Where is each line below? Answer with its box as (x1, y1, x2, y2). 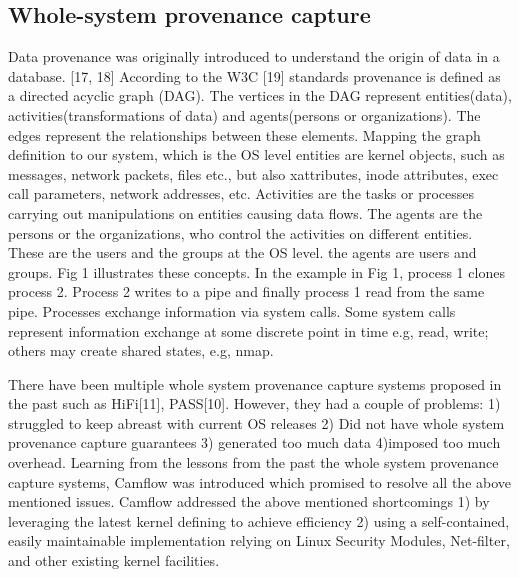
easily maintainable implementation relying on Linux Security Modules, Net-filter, (8, 530, 510, 551)
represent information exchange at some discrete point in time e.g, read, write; (8, 320, 489, 341)
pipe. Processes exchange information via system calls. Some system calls (8, 300, 456, 321)
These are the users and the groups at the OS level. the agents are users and (8, 242, 477, 263)
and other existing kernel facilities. (8, 550, 220, 571)
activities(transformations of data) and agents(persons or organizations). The (8, 104, 481, 125)
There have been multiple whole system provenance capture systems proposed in (8, 373, 502, 394)
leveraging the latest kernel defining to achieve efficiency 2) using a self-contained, (8, 510, 510, 531)
